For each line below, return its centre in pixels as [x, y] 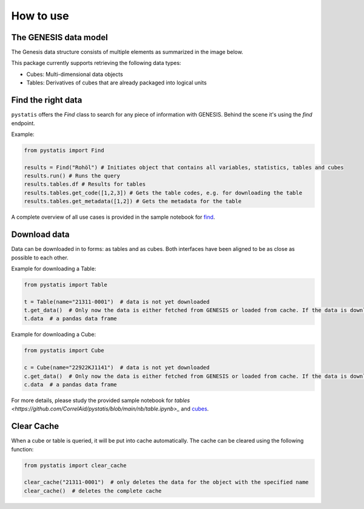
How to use [40, 16]
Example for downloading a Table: [54, 268]
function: [22, 449]
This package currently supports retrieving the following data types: [96, 63]
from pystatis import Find [64, 150]
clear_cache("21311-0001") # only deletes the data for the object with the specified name [166, 482]
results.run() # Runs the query [72, 176]
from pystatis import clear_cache [75, 465]
